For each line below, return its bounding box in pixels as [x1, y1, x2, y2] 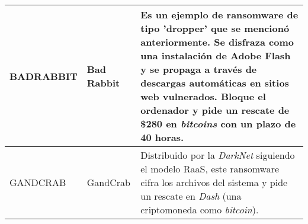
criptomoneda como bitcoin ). [140, 203, 259, 216]
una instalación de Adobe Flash [140, 49, 291, 62]
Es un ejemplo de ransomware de [140, 8, 299, 21]
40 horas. [140, 130, 184, 144]
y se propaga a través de [140, 62, 257, 76]
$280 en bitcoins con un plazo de [140, 117, 296, 130]
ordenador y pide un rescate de [140, 103, 290, 117]
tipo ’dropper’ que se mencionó [140, 21, 290, 35]
